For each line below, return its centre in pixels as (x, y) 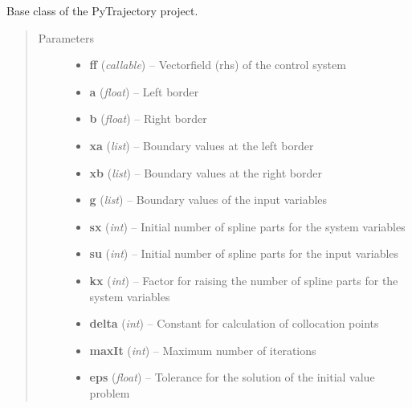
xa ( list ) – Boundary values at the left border (202, 145)
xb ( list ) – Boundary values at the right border (206, 172)
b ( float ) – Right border (148, 118)
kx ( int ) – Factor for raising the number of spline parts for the (244, 280)
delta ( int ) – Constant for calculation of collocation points (234, 323)
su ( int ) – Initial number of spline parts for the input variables (244, 253)
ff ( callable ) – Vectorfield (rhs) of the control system (218, 65)
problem (110, 392)
